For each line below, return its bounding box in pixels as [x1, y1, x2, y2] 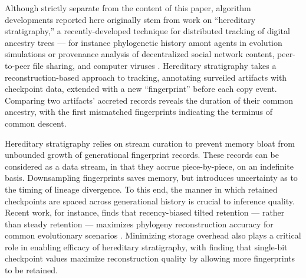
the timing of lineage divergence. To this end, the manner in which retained [5, 183, 278, 195]
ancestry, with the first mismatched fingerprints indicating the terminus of [5, 105, 273, 118]
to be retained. [5, 264, 58, 276]
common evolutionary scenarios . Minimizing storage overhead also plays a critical [5, 229, 301, 241]
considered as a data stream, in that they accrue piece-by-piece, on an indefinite [5, 160, 294, 172]
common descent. [5, 117, 67, 129]
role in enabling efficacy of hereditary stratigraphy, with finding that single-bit [5, 240, 288, 253]
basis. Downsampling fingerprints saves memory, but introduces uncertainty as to [5, 171, 298, 184]
